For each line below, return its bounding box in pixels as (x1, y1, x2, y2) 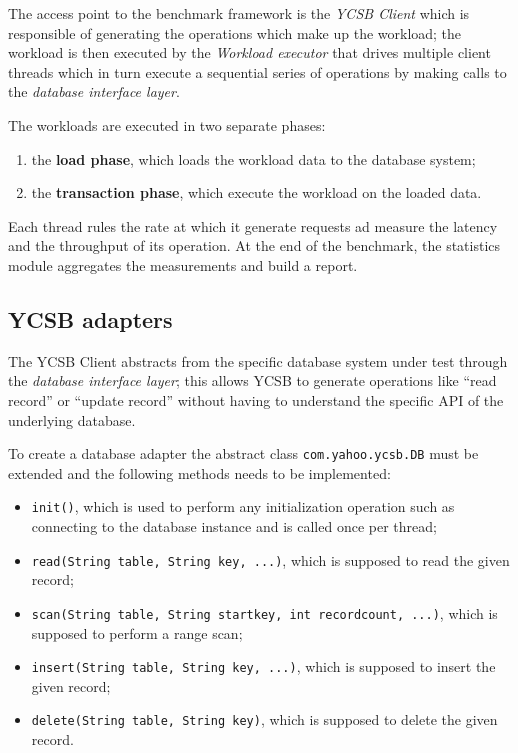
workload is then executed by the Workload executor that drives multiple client (8, 42, 491, 63)
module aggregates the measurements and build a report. (8, 254, 358, 275)
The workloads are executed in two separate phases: (8, 114, 326, 135)
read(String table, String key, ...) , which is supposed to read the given (31, 549, 510, 570)
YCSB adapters (8, 303, 173, 334)
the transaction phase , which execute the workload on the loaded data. (31, 182, 482, 203)
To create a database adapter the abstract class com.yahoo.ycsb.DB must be (8, 443, 479, 464)
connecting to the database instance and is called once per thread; (31, 516, 437, 537)
